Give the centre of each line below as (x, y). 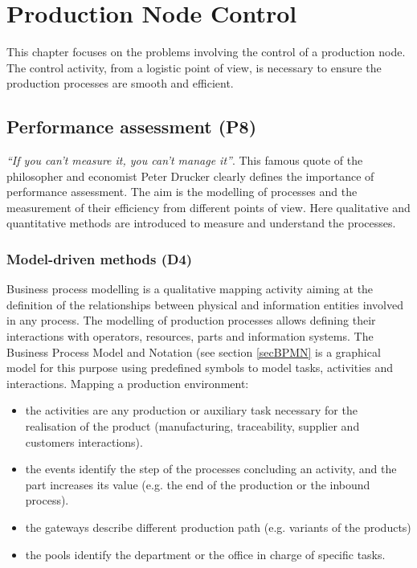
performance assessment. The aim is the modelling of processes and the (182, 192)
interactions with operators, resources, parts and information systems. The (190, 336)
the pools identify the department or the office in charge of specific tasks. (205, 554)
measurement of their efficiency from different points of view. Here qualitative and (208, 207)
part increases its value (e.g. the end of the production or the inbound (198, 484)
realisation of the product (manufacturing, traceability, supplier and (192, 426)
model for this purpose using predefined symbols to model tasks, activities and (200, 368)
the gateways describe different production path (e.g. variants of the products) (218, 527)
